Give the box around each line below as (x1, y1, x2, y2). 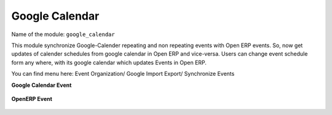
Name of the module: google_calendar (11, 31, 115, 38)
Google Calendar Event (11, 81, 72, 89)
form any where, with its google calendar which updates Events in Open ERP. (11, 59, 207, 66)
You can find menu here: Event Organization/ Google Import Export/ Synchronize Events (11, 70, 235, 78)
